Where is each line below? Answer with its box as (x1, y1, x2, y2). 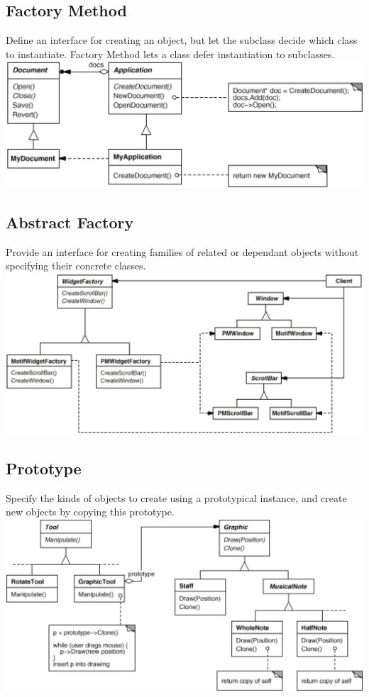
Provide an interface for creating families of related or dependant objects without (6, 244, 359, 259)
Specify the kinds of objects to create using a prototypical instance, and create (6, 490, 347, 505)
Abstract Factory (6, 211, 134, 233)
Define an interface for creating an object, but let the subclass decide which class (6, 33, 358, 48)
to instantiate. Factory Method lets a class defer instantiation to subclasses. (6, 46, 335, 61)
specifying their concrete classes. (6, 258, 146, 273)
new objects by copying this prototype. (6, 504, 175, 519)
